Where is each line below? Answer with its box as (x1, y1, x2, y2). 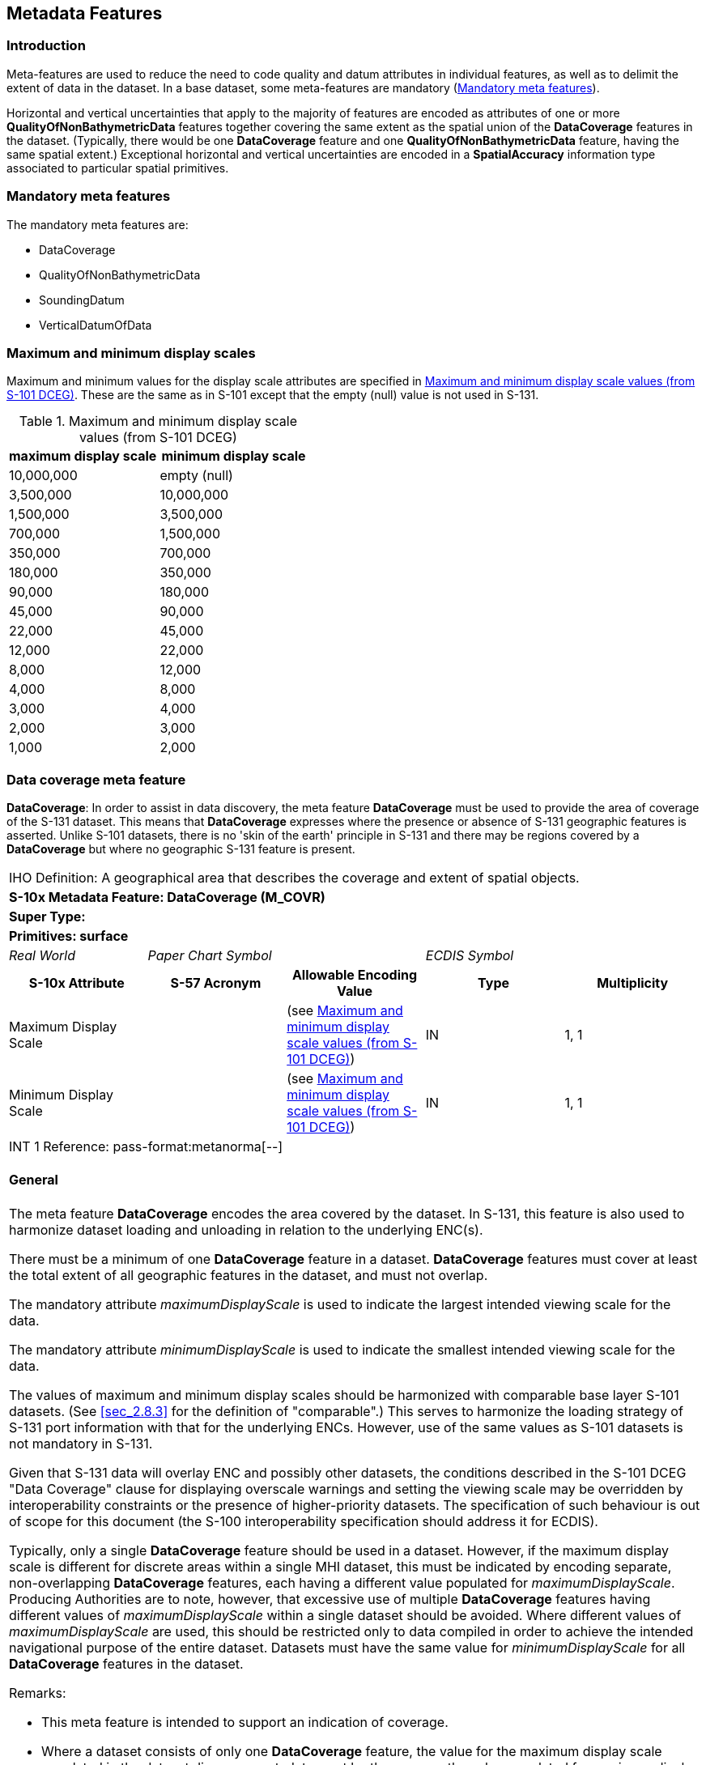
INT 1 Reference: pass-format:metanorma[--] (9, 1138, 283, 1155)
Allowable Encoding (291, 967, 418, 984)
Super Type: (9, 908, 86, 925)
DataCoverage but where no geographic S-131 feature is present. (6, 842, 355, 857)
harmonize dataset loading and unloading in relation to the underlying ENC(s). (9, 1221, 483, 1238)
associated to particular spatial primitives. (6, 160, 229, 175)
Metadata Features (6, 3, 163, 23)
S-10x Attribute (28, 975, 125, 992)
